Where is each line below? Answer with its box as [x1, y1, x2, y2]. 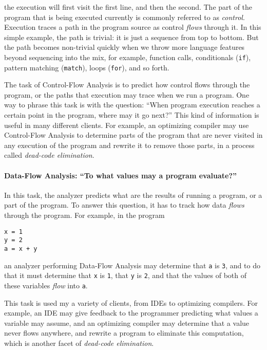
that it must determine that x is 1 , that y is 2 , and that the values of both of [4, 270, 247, 281]
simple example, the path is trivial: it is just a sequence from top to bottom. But [4, 31, 259, 42]
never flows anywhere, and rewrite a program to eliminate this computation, [4, 327, 244, 338]
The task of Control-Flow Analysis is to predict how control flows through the [4, 79, 250, 90]
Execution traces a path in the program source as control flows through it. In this [4, 22, 261, 32]
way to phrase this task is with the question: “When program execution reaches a [4, 99, 260, 110]
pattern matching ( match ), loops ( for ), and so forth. [4, 62, 169, 72]
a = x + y [4, 245, 37, 252]
